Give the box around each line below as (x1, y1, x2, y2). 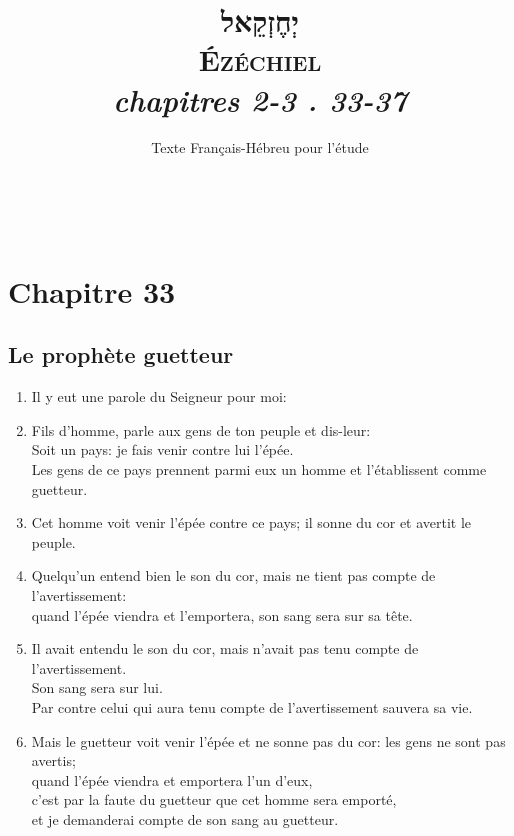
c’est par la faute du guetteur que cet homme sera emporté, (31, 789, 397, 810)
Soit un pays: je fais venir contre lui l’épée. (31, 439, 294, 460)
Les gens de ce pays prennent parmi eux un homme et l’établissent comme (31, 459, 487, 480)
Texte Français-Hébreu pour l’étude (151, 136, 369, 157)
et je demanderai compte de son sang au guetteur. (31, 808, 339, 829)
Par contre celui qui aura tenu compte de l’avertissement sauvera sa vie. (31, 696, 473, 717)
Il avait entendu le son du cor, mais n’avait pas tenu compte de (31, 638, 419, 659)
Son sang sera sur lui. (31, 677, 163, 698)
